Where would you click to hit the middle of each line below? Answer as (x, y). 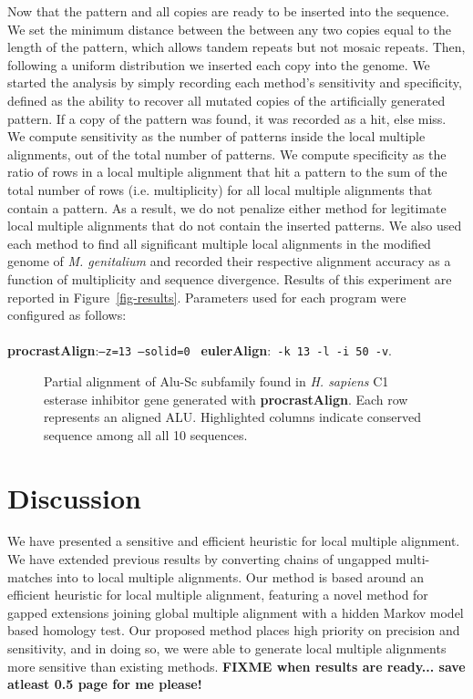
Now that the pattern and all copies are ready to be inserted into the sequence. (228, 11)
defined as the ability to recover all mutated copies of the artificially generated (226, 100)
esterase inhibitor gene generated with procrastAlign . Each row (226, 399)
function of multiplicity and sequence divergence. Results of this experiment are (230, 278)
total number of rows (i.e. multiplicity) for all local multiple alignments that (220, 189)
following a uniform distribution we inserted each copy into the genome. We (219, 64)
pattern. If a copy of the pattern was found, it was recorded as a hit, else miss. (227, 118)
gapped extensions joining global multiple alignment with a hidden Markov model (236, 612)
